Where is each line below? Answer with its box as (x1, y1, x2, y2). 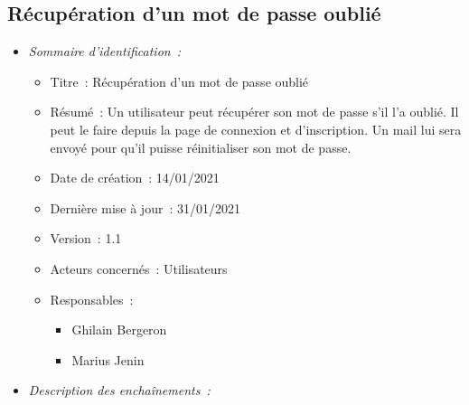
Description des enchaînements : (28, 381, 211, 400)
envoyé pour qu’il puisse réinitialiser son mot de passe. (50, 137, 352, 156)
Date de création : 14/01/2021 (50, 168, 220, 187)
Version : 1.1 (50, 229, 122, 248)
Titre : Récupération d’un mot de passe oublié (50, 71, 309, 90)
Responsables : (50, 289, 134, 308)
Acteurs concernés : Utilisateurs (50, 259, 228, 278)
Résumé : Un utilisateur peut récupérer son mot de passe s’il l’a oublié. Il (50, 102, 459, 121)
